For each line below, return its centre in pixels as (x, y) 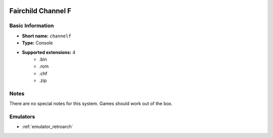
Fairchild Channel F (40, 11)
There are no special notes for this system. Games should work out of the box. (91, 104)
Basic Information (32, 26)
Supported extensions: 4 (49, 52)
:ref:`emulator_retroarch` (48, 127)
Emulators (22, 117)
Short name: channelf (47, 36)
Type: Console (37, 43)
